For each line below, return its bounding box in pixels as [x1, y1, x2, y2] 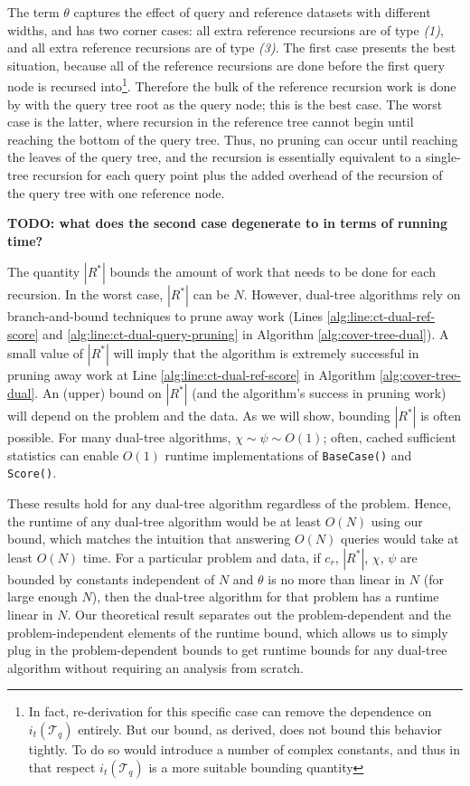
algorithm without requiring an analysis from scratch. [7, 658, 304, 677]
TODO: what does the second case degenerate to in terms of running [7, 213, 447, 232]
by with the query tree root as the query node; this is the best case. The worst [7, 94, 443, 113]
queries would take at [341, 529, 459, 548]
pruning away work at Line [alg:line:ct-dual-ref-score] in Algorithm [7, 365, 376, 384]
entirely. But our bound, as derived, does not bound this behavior [78, 720, 442, 738]
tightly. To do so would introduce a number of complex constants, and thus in [28, 740, 460, 758]
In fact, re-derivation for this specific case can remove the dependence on [28, 702, 432, 721]
